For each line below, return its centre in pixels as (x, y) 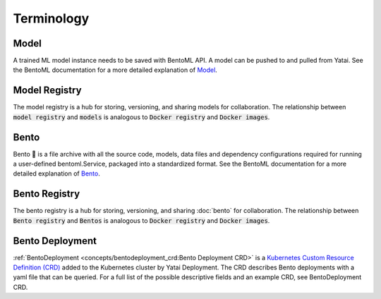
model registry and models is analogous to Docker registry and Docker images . (141, 117)
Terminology (51, 18)
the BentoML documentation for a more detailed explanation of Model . (115, 70)
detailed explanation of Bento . (56, 173)
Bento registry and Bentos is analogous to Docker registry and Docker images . (141, 220)
